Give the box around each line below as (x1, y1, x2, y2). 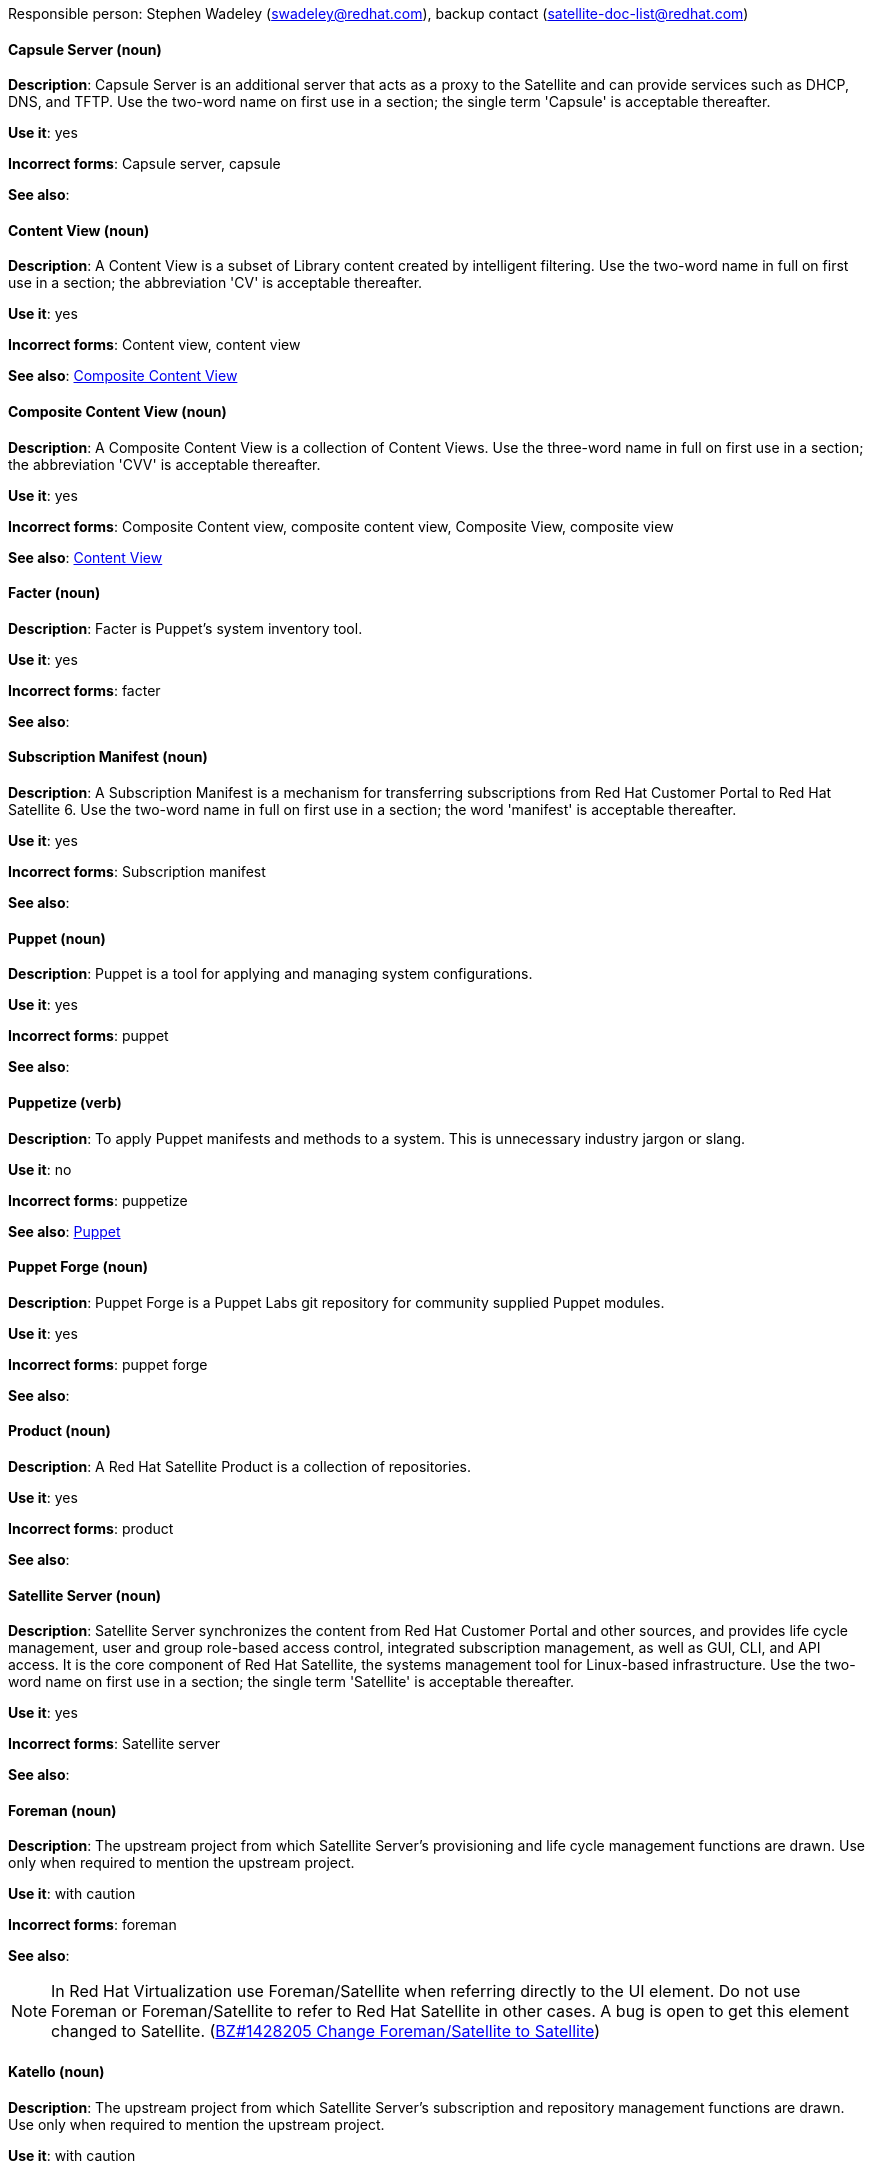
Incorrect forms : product (8, 1519, 174, 1537)
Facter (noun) (8, 584, 101, 602)
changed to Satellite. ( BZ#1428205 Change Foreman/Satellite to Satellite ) (51, 2021, 600, 2042)
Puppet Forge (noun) (8, 1258, 149, 1276)
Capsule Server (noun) (8, 40, 162, 58)
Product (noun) (8, 1422, 111, 1440)
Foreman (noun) (8, 1801, 117, 1819)
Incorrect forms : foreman (8, 1916, 177, 1934)
